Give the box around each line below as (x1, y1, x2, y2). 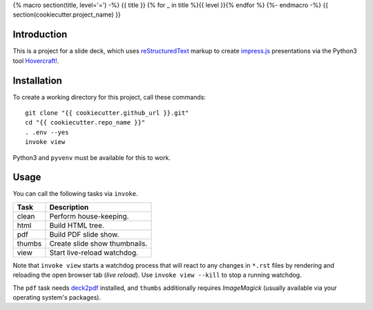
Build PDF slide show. (49, 229, 119, 239)
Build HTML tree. (49, 220, 105, 230)
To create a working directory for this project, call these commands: (12, 93, 207, 101)
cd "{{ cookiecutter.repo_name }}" (25, 118, 146, 127)
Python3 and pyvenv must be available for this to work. (12, 153, 171, 162)
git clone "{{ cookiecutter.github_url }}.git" (25, 109, 189, 117)
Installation (12, 75, 62, 86)
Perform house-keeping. (49, 211, 129, 221)
